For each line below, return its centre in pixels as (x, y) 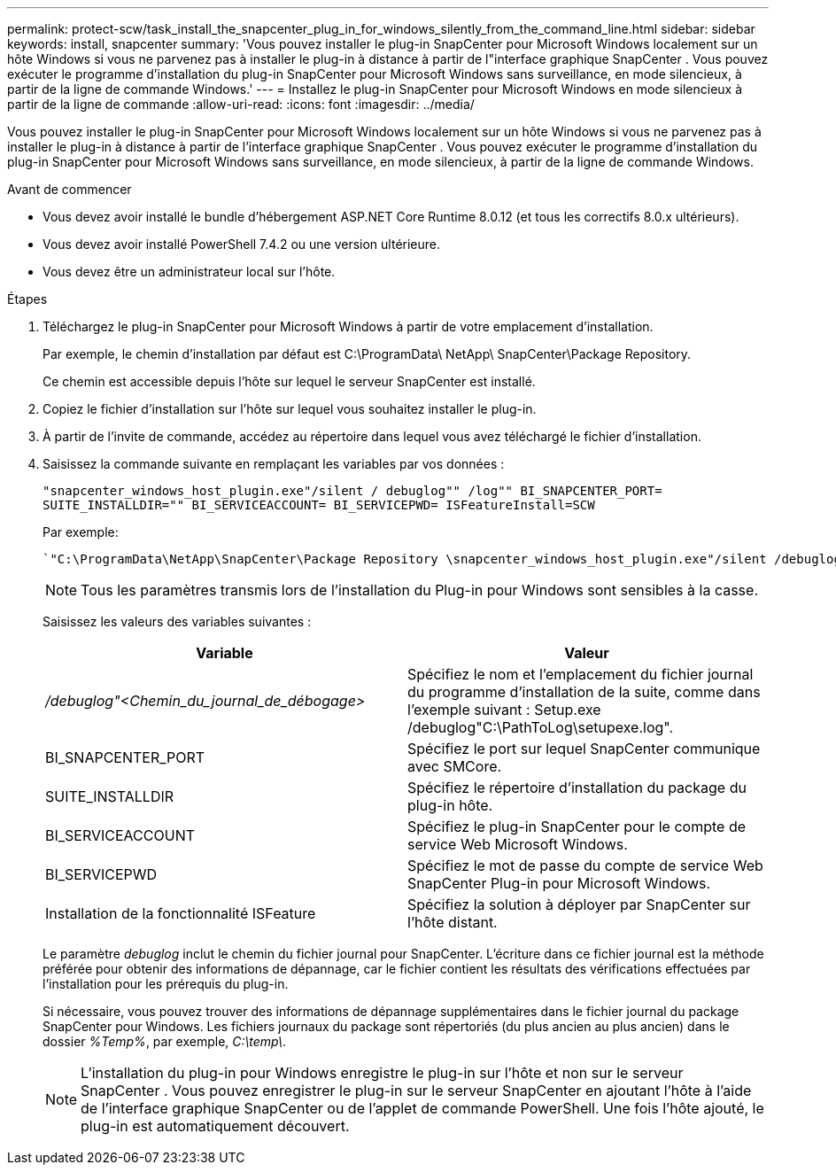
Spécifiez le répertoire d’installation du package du (577, 788)
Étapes (27, 299)
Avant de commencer (70, 189)
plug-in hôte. (450, 805)
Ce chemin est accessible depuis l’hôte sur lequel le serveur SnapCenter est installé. (289, 381)
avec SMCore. (455, 766)
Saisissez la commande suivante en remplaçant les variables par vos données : (274, 464)
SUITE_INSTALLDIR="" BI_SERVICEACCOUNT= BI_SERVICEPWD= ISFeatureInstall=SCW (319, 505)
